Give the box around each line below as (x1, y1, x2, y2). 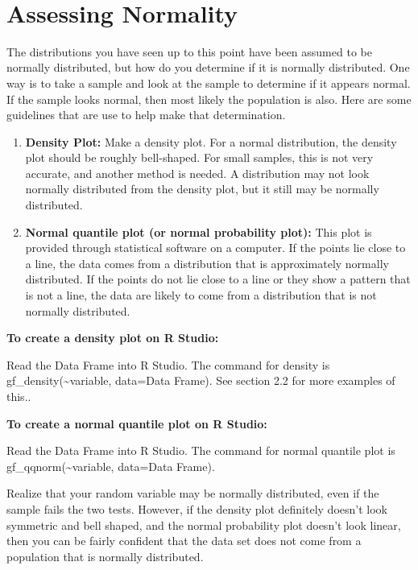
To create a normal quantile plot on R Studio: (6, 415, 267, 432)
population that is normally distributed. (6, 547, 204, 564)
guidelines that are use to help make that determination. (6, 106, 286, 123)
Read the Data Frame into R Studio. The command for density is (6, 356, 330, 373)
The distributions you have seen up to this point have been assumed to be (6, 43, 372, 60)
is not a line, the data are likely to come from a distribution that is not (25, 287, 377, 304)
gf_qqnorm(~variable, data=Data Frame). (6, 457, 215, 474)
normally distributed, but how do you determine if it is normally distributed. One (6, 59, 410, 76)
